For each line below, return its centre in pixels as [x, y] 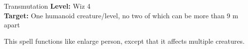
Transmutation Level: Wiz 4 [47, 6]
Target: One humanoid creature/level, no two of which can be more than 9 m [121, 15]
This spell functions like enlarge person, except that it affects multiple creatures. [124, 41]
